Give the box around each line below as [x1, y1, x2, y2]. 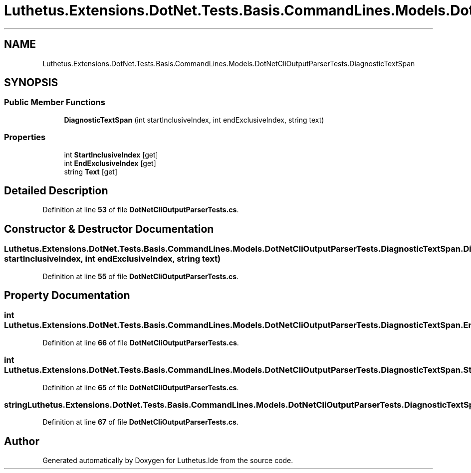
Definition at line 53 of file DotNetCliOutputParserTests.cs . [42, 205, 239, 214]
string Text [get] [64, 167, 118, 176]
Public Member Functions [4, 97, 105, 108]
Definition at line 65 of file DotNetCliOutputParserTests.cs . [42, 383, 239, 392]
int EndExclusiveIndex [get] [64, 158, 156, 167]
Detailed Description [4, 184, 108, 197]
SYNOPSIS [4, 76, 58, 89]
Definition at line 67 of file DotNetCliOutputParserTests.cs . [42, 418, 238, 427]
